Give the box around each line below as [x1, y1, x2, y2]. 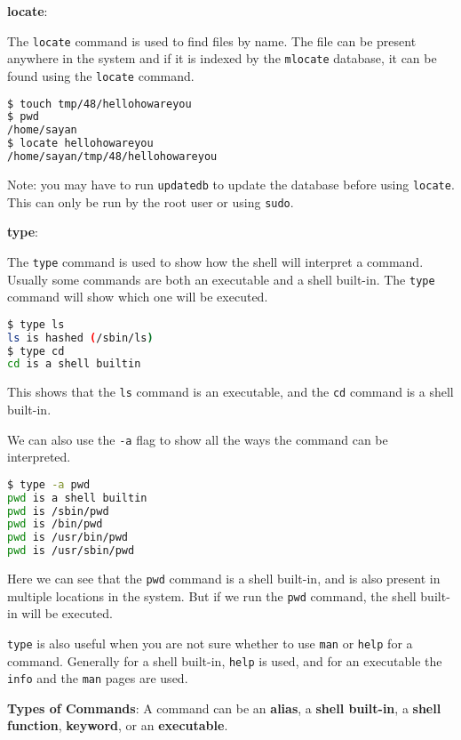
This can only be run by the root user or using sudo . [7, 192, 294, 211]
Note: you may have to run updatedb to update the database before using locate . [7, 174, 455, 193]
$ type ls [7, 318, 65, 331]
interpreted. [7, 447, 71, 466]
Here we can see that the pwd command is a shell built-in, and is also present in [7, 569, 441, 587]
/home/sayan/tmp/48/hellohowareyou [7, 150, 218, 164]
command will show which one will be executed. [7, 287, 268, 306]
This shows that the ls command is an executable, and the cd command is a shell [7, 382, 454, 401]
